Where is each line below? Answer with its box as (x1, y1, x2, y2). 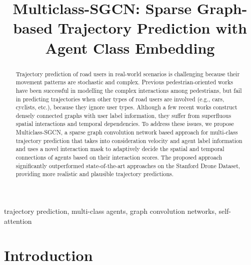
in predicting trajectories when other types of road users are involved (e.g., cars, (15, 94, 224, 103)
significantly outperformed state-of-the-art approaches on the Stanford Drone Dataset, (15, 161, 240, 170)
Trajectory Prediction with (57, 18, 247, 38)
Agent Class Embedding (45, 37, 215, 58)
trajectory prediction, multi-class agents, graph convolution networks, (4, 206, 216, 216)
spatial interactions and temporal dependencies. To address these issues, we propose (15, 119, 234, 128)
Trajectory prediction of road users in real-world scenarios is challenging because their (15, 69, 240, 78)
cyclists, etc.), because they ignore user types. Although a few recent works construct (15, 103, 237, 111)
